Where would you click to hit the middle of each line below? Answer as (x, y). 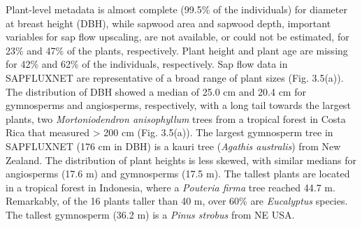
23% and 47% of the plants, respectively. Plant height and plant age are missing (177, 50)
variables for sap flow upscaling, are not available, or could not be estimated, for (178, 37)
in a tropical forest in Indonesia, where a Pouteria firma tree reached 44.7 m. (171, 187)
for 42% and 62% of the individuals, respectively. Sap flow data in (147, 64)
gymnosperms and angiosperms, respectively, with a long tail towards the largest (178, 105)
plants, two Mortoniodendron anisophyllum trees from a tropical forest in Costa (176, 118)
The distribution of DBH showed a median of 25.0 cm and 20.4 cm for (156, 91)
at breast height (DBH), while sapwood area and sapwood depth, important (168, 23)
